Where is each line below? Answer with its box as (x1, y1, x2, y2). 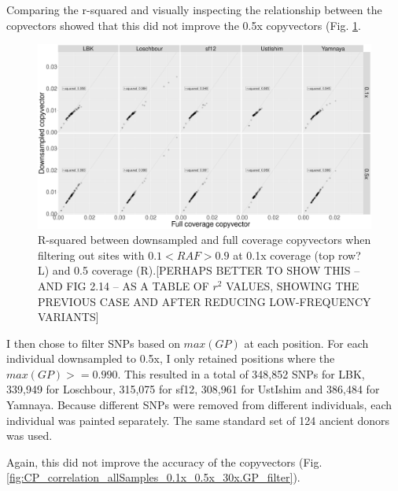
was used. (6, 427, 53, 444)
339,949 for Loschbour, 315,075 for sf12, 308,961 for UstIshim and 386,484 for (6, 381, 380, 397)
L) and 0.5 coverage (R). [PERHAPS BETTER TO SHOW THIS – (38, 262, 360, 279)
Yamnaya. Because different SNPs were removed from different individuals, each (6, 397, 392, 413)
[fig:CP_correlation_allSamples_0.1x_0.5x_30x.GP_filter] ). (6, 469, 300, 485)
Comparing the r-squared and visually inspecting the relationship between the (6, 2, 382, 17)
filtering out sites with (38, 246, 145, 263)
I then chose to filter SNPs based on (6, 334, 180, 351)
